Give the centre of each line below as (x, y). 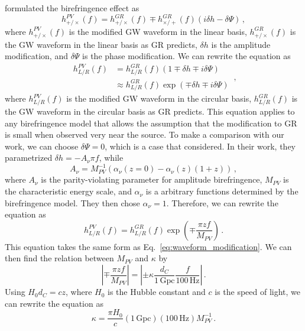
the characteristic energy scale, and (68, 191)
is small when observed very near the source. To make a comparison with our (145, 134)
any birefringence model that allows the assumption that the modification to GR (151, 123)
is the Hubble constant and (157, 292)
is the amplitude (241, 44)
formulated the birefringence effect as (72, 8)
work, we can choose (42, 146)
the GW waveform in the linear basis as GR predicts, (101, 44)
